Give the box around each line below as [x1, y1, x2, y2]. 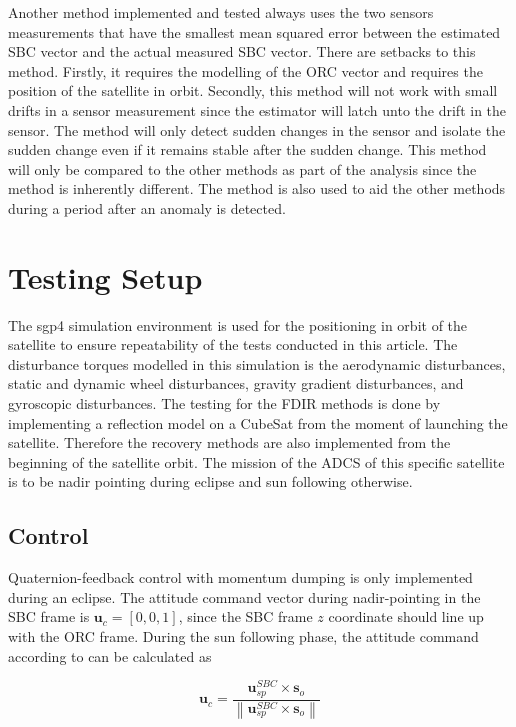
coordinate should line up [328, 606, 484, 627]
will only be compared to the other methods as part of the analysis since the [8, 158, 477, 179]
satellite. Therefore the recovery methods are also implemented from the [8, 432, 451, 453]
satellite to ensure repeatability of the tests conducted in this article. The [8, 334, 458, 355]
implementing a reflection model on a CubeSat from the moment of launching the [8, 412, 508, 433]
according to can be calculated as [8, 645, 212, 666]
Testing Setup [8, 256, 203, 297]
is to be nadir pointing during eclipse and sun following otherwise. [8, 471, 413, 492]
